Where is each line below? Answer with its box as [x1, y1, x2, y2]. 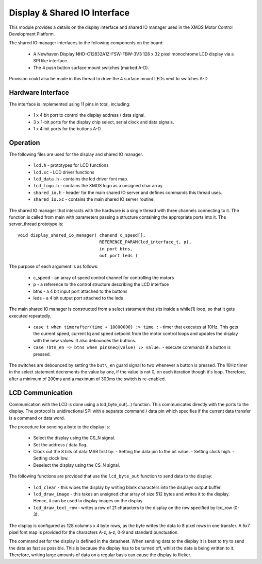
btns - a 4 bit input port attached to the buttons [33, 288, 128, 294]
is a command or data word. [9, 415, 65, 421]
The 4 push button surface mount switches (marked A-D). [33, 65, 149, 70]
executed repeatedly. [9, 313, 51, 318]
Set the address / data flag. [33, 441, 88, 447]
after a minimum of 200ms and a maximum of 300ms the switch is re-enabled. [9, 376, 166, 382]
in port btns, [99, 246, 133, 251]
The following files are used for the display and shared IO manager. [9, 151, 143, 157]
